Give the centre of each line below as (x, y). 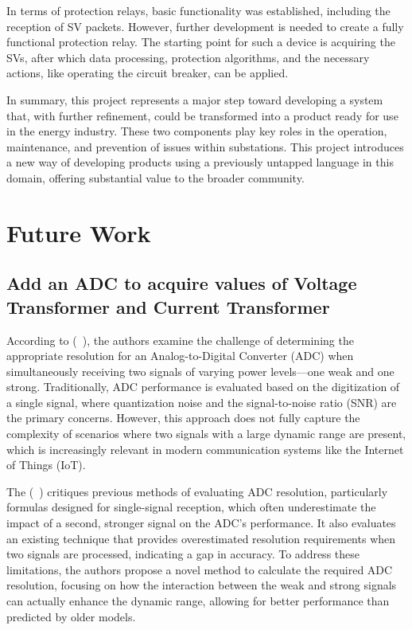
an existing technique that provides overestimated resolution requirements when (201, 538)
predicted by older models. (71, 616)
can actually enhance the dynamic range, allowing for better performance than (198, 601)
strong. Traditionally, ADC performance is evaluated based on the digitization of (203, 387)
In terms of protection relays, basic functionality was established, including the (198, 10)
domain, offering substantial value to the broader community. (155, 177)
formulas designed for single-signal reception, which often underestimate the (191, 507)
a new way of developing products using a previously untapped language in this (200, 162)
